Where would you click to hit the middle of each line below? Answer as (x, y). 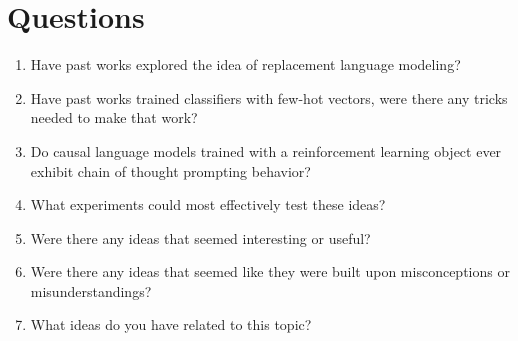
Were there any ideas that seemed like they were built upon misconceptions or (270, 271)
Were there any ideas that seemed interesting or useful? (200, 237)
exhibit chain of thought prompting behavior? (170, 170)
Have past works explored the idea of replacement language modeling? (245, 64)
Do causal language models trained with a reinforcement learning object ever (266, 150)
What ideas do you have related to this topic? (171, 324)
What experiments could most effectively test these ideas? (208, 204)
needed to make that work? (114, 117)
